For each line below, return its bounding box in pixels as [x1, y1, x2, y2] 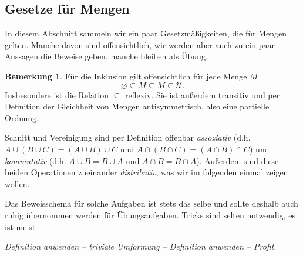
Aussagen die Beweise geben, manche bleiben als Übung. [5, 50, 208, 62]
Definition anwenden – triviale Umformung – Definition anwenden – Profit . [5, 240, 277, 252]
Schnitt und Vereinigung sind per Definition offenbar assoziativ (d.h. [5, 131, 251, 144]
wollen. [5, 177, 30, 189]
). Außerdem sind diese [196, 154, 279, 167]
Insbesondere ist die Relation [5, 88, 109, 101]
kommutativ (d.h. [5, 154, 66, 167]
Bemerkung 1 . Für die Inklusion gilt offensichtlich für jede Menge [5, 69, 247, 82]
